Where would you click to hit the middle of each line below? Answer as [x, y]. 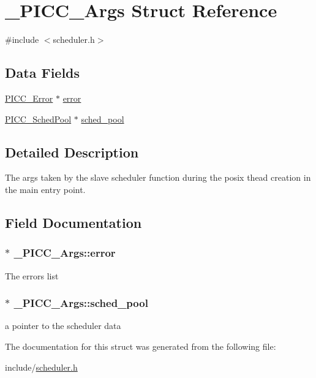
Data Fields [43, 73]
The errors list [32, 275]
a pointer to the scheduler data [63, 326]
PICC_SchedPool [38, 119]
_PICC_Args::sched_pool [81, 303]
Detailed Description [72, 152]
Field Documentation [73, 222]
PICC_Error [29, 98]
